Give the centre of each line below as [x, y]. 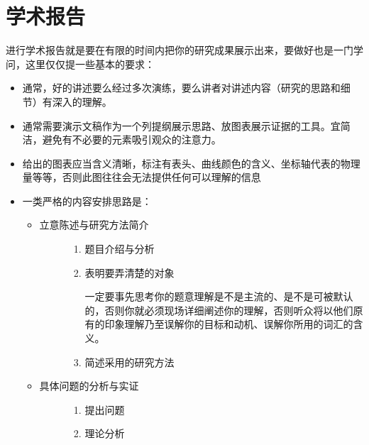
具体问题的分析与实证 [89, 386]
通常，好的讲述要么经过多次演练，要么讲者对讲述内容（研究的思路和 [181, 88]
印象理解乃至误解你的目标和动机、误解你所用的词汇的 [229, 324]
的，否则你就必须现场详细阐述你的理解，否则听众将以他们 [219, 310]
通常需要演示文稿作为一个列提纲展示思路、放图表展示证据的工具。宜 [181, 125]
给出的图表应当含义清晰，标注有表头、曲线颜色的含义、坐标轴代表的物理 [191, 163]
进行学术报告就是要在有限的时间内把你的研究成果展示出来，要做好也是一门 [180, 50]
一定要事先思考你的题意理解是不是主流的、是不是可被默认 [219, 296]
